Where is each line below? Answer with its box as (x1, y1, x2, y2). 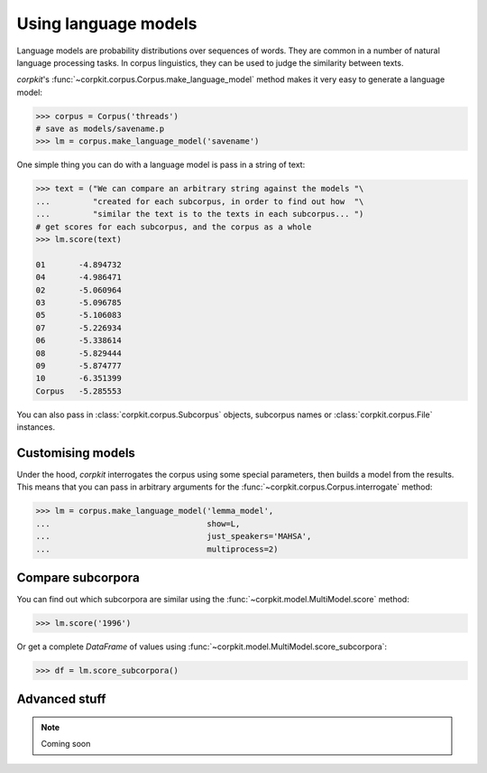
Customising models (16, 445, 135, 461)
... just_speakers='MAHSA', (35, 531, 312, 542)
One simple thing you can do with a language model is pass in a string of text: (16, 159, 306, 171)
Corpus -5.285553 (35, 386, 122, 396)
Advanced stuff (16, 692, 106, 707)
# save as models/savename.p (35, 124, 165, 135)
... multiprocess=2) (35, 544, 279, 554)
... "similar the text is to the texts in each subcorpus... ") (35, 209, 364, 219)
